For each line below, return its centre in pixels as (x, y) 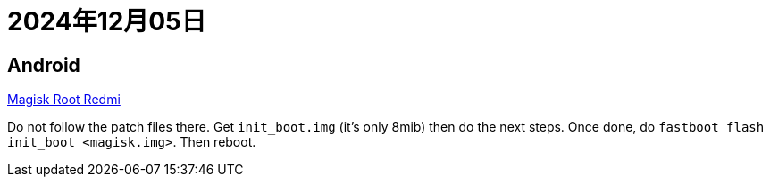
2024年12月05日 (107, 21)
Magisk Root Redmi (64, 100)
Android (44, 65)
